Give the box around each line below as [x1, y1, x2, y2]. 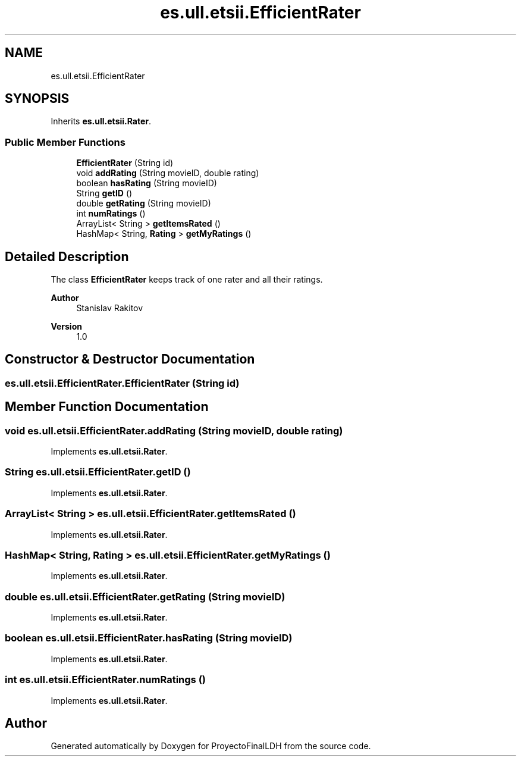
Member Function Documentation [5, 399, 209, 415]
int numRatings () [76, 208, 146, 219]
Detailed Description [5, 249, 129, 264]
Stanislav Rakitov [76, 303, 143, 314]
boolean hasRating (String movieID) [76, 178, 217, 189]
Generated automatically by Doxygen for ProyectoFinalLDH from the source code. [51, 741, 371, 751]
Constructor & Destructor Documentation [5, 352, 255, 367]
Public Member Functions [5, 136, 125, 148]
